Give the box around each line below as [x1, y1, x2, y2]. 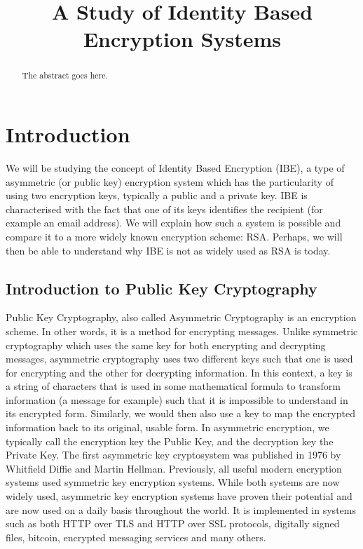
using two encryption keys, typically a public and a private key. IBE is [6, 188, 308, 203]
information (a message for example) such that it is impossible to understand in [6, 392, 348, 407]
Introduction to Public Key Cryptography [6, 277, 317, 299]
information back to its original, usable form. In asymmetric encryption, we [6, 420, 329, 435]
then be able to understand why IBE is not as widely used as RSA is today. [6, 243, 331, 257]
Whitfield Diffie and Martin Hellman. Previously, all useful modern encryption [6, 461, 342, 475]
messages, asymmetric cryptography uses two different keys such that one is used [6, 351, 353, 366]
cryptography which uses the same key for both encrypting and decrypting [6, 337, 326, 352]
